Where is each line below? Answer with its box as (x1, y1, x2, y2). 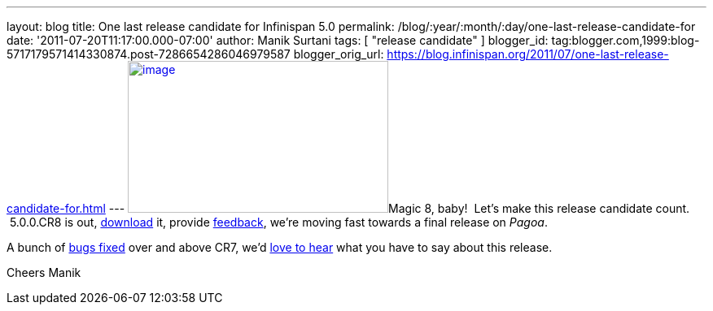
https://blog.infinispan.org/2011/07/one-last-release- (387, 47, 669, 61)
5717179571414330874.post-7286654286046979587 (7, 47, 291, 61)
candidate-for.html (7, 201, 106, 215)
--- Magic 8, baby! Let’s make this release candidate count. (108, 201, 690, 215)
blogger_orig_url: (293, 47, 384, 61)
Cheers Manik (7, 266, 81, 279)
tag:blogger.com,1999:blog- (551, 33, 700, 47)
